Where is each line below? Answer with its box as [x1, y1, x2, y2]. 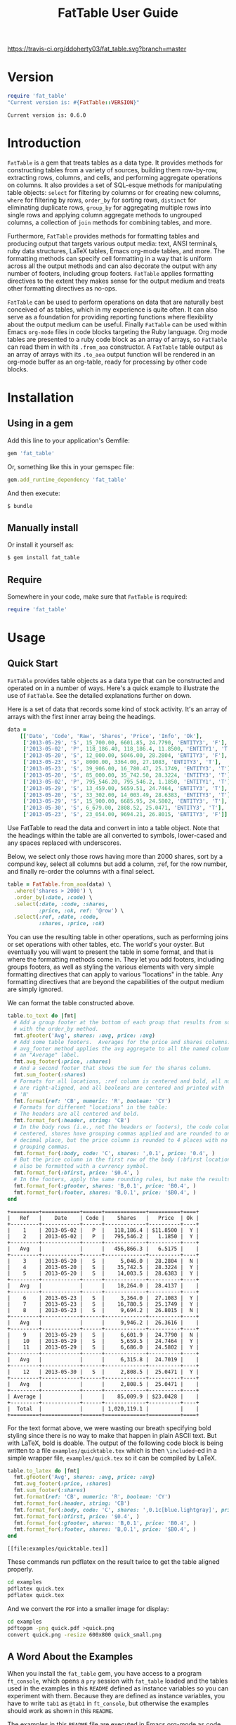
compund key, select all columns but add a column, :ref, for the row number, [7, 860, 228, 868]
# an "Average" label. [13, 1052, 80, 1059]
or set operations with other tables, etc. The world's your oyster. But [7, 941, 205, 949]
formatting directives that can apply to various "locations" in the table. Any [7, 970, 223, 979]
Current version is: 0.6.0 [7, 111, 86, 119]
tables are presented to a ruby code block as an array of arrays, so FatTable [7, 335, 228, 343]
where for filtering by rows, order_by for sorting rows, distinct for [7, 196, 197, 204]
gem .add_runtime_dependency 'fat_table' [7, 476, 128, 483]
